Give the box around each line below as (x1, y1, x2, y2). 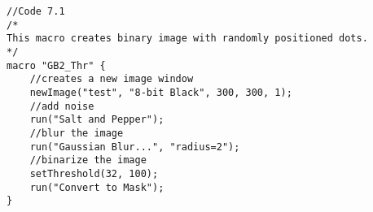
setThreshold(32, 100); (29, 167, 159, 180)
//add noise (29, 100, 94, 112)
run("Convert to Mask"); (29, 181, 165, 193)
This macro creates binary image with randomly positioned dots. (7, 32, 368, 45)
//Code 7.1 (7, 6, 65, 17)
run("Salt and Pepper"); (29, 114, 165, 126)
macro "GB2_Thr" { (7, 59, 106, 71)
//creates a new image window (29, 73, 194, 85)
